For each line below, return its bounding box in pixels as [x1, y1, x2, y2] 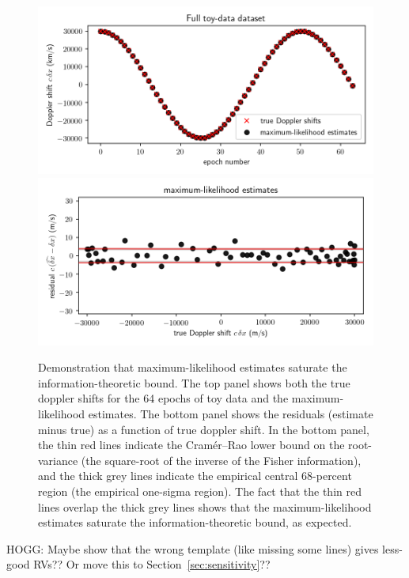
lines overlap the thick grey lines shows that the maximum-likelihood [38, 498, 372, 515]
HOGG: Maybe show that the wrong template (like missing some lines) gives [6, 540, 379, 557]
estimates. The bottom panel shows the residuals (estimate [88, 405, 373, 421]
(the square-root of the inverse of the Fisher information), [81, 451, 362, 468]
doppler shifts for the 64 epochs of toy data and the [38, 390, 289, 406]
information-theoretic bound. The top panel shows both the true [38, 374, 350, 391]
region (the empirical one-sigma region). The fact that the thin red [38, 482, 362, 499]
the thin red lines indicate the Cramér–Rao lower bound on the [38, 436, 345, 453]
